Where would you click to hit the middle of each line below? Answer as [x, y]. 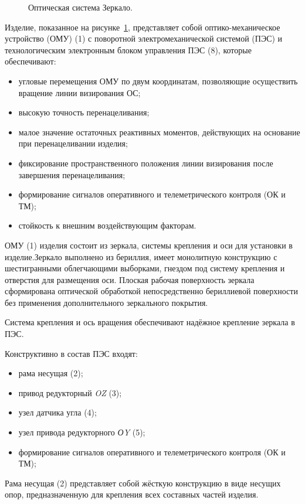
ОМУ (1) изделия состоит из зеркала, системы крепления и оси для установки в [149, 245]
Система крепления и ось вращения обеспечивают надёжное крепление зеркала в [150, 322]
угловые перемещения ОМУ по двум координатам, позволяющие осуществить [158, 81]
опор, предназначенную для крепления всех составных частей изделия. [132, 494]
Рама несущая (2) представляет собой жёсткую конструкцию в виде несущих [143, 483]
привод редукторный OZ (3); [70, 392]
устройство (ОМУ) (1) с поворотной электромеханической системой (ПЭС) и [144, 38]
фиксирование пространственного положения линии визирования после [146, 163]
